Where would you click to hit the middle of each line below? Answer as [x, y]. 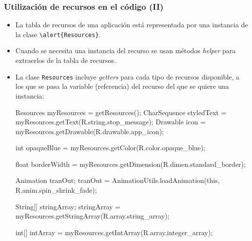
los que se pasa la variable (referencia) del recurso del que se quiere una [122, 86]
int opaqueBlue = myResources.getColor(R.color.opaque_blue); [110, 148]
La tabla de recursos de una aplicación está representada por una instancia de [132, 25]
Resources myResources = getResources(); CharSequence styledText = [121, 112]
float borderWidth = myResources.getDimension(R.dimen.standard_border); [130, 164]
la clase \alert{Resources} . [58, 34]
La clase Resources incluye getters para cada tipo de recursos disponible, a [127, 76]
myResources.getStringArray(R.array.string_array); [92, 216]
